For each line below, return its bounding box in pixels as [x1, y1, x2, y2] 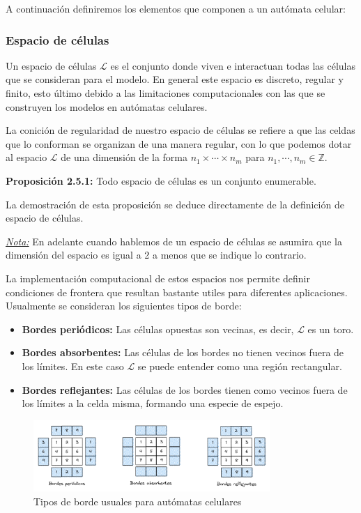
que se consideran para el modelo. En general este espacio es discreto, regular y [6, 72, 344, 86]
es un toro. [307, 321, 354, 336]
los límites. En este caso [22, 358, 124, 373]
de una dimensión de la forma [61, 150, 188, 164]
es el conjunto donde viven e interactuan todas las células [110, 58, 356, 72]
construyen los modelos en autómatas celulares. [6, 99, 208, 114]
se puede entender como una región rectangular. [137, 358, 342, 373]
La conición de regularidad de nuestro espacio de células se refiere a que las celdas [6, 123, 355, 137]
